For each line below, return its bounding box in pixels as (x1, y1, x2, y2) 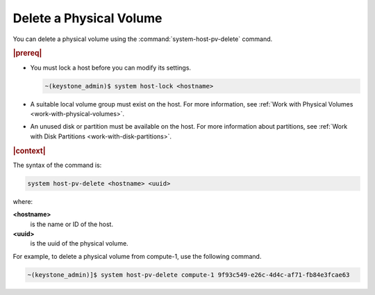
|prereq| (12, 49, 42, 58)
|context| (12, 146, 46, 156)
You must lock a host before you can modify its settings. (30, 63, 191, 72)
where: (12, 197, 33, 205)
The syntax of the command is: (12, 161, 102, 169)
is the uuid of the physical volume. (30, 239, 128, 248)
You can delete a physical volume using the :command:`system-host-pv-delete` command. (12, 35, 273, 43)
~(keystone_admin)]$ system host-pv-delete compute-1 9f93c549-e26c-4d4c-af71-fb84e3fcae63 (27, 271, 350, 278)
